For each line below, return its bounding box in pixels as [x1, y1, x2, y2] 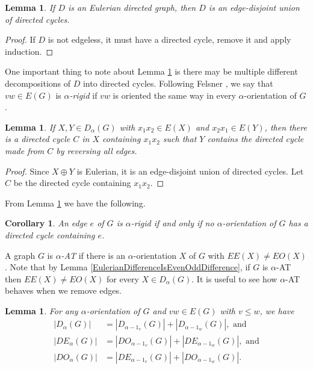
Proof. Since [5, 164, 49, 177]
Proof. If [5, 33, 36, 46]
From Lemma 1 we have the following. [5, 196, 146, 209]
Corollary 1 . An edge [5, 217, 87, 229]
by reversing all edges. [56, 144, 137, 157]
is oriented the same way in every [113, 88, 236, 101]
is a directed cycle [5, 132, 70, 145]
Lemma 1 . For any [5, 304, 78, 317]
